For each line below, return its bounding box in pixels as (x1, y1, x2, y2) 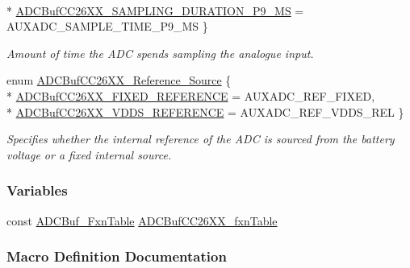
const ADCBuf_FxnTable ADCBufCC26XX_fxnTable (6, 212, 278, 229)
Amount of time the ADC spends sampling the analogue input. (6, 44, 314, 61)
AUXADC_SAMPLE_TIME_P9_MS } (6, 18, 208, 35)
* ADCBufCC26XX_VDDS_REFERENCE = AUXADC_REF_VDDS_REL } (6, 103, 404, 120)
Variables (6, 180, 68, 200)
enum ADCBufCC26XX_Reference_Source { (6, 72, 232, 89)
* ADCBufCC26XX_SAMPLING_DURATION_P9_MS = (6, 2, 304, 19)
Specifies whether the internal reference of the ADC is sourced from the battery (6, 130, 395, 147)
